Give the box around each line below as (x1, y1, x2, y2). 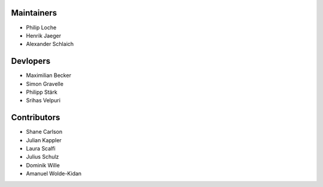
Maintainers (11, 8, 57, 18)
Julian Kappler (26, 136, 62, 143)
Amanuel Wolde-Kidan (26, 170, 82, 177)
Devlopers (11, 56, 51, 66)
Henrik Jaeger (26, 32, 62, 39)
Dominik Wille (26, 161, 60, 168)
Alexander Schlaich (26, 41, 74, 48)
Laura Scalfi (26, 145, 56, 152)
